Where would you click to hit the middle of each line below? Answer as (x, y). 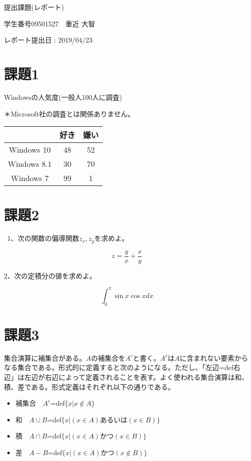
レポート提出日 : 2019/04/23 (48, 40)
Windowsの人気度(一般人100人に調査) (63, 97)
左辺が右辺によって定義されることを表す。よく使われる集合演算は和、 (136, 377)
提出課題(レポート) (34, 7)
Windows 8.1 (30, 164)
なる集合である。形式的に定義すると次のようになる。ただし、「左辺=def (119, 367)
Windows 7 (30, 178)
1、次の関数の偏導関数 (43, 238)
